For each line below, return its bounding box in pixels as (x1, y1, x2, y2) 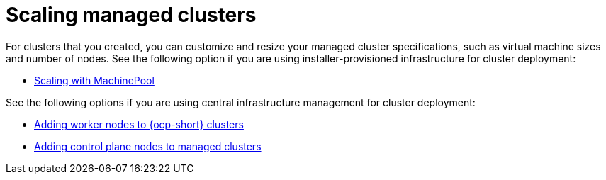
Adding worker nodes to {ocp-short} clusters (34, 118, 244, 130)
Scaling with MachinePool (34, 74, 155, 86)
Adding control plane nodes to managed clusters (34, 140, 262, 152)
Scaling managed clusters (6, 3, 257, 27)
